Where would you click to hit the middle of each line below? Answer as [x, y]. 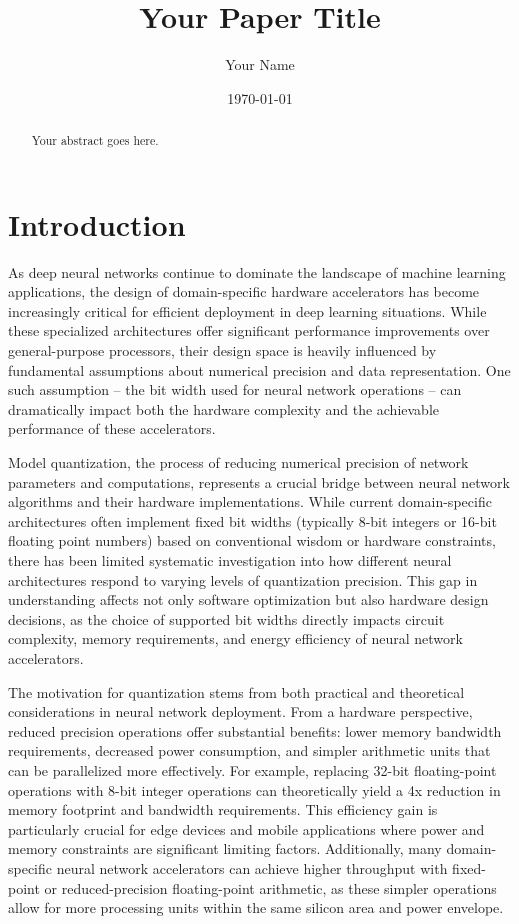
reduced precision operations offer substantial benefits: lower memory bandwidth [255, 730]
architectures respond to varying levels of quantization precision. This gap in [243, 579]
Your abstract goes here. [95, 140]
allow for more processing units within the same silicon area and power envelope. [256, 907]
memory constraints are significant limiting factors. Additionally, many [225, 848]
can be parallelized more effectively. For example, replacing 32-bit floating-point [252, 769]
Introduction [97, 223]
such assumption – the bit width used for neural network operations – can [235, 389]
